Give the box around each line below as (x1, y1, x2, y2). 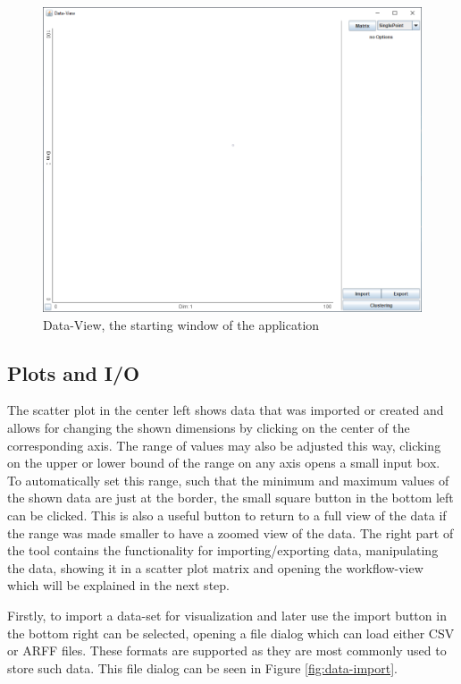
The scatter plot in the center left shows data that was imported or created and (7, 401, 444, 419)
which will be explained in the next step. (7, 576, 230, 595)
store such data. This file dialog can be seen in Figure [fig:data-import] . (7, 658, 398, 677)
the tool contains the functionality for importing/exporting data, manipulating (7, 541, 439, 560)
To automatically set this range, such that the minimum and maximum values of (7, 470, 449, 489)
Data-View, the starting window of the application (43, 315, 320, 334)
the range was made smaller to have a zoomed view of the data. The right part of (7, 523, 454, 542)
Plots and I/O (7, 359, 140, 386)
